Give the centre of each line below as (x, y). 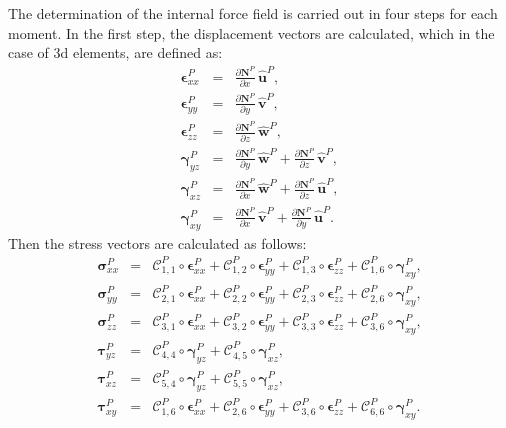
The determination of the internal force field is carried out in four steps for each (253, 13)
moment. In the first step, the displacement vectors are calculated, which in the (251, 32)
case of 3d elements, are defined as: (115, 52)
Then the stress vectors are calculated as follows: (157, 242)
